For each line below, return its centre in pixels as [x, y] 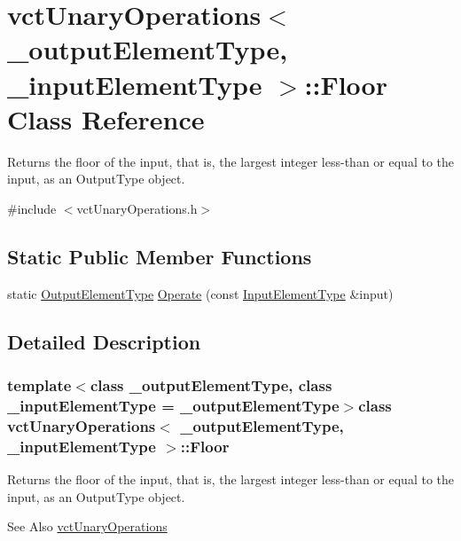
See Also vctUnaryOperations [87, 526]
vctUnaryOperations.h [137, 208]
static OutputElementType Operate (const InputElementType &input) [200, 293]
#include [32, 208]
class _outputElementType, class [211, 384]
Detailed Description [104, 341]
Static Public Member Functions [160, 256]
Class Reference [106, 118]
